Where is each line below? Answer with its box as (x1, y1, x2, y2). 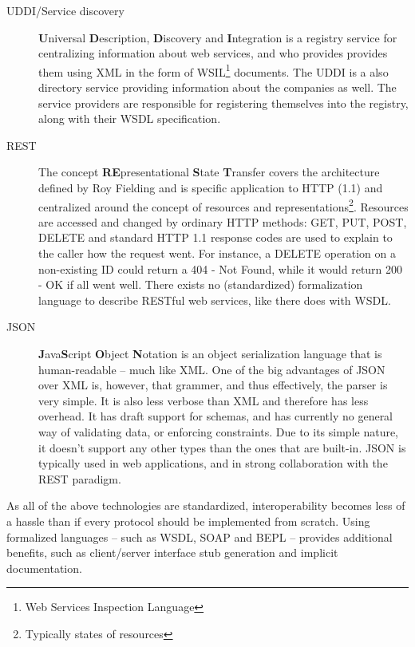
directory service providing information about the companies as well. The (38, 79, 397, 96)
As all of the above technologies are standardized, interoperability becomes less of (6, 497, 405, 514)
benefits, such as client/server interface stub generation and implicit (6, 544, 338, 561)
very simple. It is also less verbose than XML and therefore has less (38, 392, 369, 408)
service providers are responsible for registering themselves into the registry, (38, 94, 409, 111)
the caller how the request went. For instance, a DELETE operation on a (38, 245, 396, 262)
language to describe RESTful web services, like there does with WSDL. (38, 291, 391, 308)
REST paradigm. (38, 470, 121, 487)
